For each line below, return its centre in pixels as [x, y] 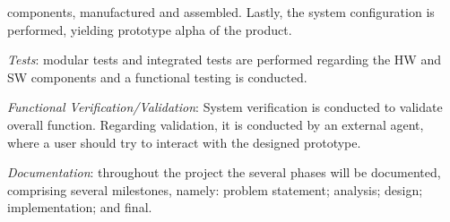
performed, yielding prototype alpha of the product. [150, 29]
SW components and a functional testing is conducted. [157, 77]
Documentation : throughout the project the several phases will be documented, [224, 172]
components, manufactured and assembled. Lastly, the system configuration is [221, 12]
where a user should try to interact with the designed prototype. [184, 142]
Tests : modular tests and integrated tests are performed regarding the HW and [224, 60]
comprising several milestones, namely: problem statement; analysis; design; [215, 189]
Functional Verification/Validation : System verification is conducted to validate [225, 107]
